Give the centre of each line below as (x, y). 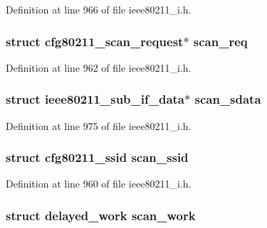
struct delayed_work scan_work (101, 215)
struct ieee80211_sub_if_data (95, 99)
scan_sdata (228, 99)
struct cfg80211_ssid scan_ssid (97, 157)
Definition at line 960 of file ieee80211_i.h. (99, 184)
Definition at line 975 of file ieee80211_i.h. (99, 125)
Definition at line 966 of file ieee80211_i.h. (99, 9)
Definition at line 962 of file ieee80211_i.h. (99, 67)
